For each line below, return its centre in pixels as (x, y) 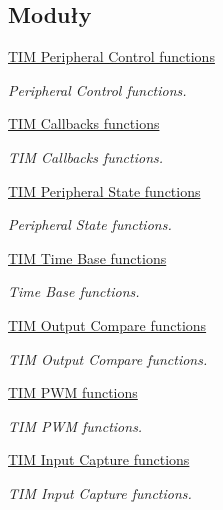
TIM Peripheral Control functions (111, 56)
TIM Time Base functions (87, 257)
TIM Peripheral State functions (104, 190)
